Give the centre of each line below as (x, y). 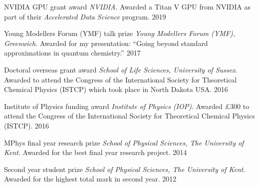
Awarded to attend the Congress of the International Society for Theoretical (121, 79)
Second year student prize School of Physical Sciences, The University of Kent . (125, 169)
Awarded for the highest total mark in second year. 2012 (90, 179)
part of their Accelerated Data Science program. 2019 (85, 16)
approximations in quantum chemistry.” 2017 (72, 53)
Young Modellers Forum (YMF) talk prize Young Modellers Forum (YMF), (120, 33)
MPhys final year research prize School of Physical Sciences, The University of (124, 142)
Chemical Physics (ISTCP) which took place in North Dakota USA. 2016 (116, 89)
